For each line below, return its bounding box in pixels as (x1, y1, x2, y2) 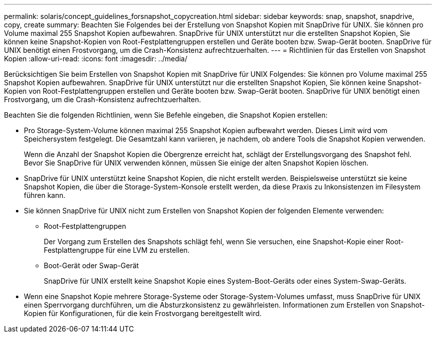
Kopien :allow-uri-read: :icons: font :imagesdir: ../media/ (4, 54, 188, 63)
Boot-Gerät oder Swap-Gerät (44, 261, 139, 270)
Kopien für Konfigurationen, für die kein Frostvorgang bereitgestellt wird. (24, 309, 262, 318)
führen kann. (24, 191, 66, 199)
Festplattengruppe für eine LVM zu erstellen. (44, 246, 190, 254)
